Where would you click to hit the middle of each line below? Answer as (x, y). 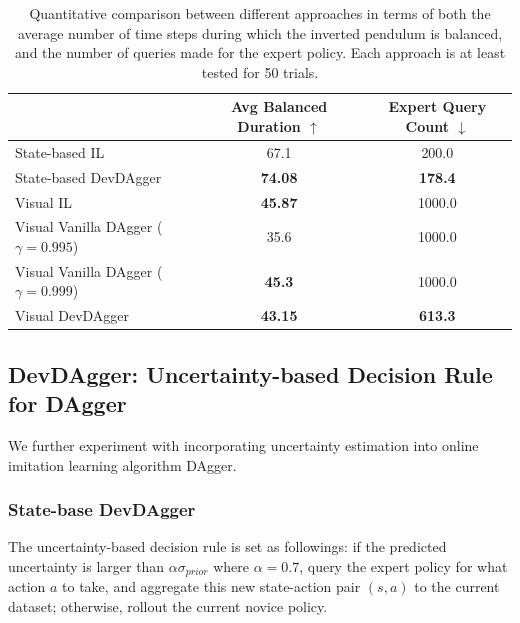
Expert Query (437, 106)
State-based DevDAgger (88, 176)
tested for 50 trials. (260, 71)
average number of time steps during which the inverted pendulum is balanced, (260, 32)
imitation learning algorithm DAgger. (122, 464)
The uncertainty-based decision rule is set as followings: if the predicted (227, 546)
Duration (269, 125)
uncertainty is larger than (86, 565)
